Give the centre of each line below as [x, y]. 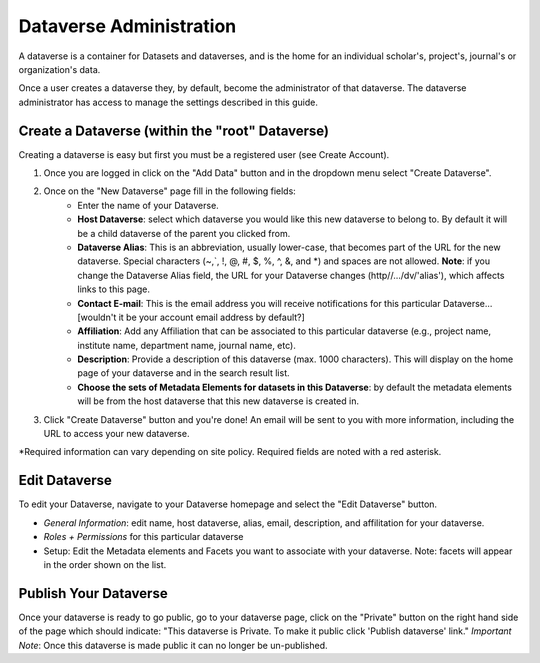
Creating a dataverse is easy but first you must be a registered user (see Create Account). [204, 154]
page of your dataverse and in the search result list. [183, 373]
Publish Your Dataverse [93, 593]
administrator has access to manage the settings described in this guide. [168, 102]
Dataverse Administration [127, 26]
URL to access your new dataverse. [116, 434]
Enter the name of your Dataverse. [148, 205]
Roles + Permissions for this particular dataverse [143, 537]
